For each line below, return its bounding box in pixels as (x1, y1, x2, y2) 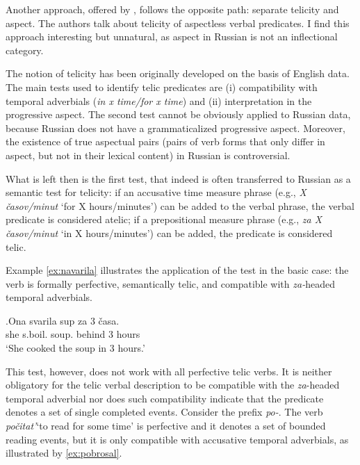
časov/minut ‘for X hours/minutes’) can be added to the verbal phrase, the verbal (6, 198, 354, 213)
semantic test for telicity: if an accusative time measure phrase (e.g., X (6, 185, 306, 199)
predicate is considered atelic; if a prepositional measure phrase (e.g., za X (6, 212, 322, 227)
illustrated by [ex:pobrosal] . (6, 446, 122, 460)
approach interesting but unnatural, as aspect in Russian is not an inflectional (6, 29, 338, 44)
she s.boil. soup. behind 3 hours (6, 327, 140, 341)
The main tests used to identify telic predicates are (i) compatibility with (6, 79, 318, 94)
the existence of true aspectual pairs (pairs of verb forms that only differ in (6, 134, 325, 149)
